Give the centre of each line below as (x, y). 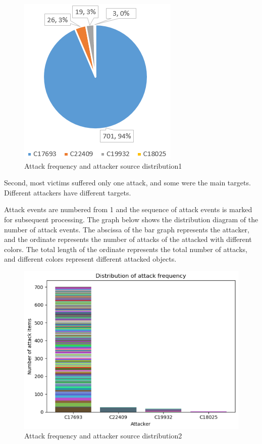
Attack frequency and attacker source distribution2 (103, 436)
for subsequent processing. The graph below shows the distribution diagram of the (131, 219)
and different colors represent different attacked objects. (90, 259)
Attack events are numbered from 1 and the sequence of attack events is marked (128, 209)
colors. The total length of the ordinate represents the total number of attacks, (126, 249)
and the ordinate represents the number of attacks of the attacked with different (128, 239)
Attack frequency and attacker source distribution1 (103, 165)
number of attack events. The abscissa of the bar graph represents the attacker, (127, 229)
